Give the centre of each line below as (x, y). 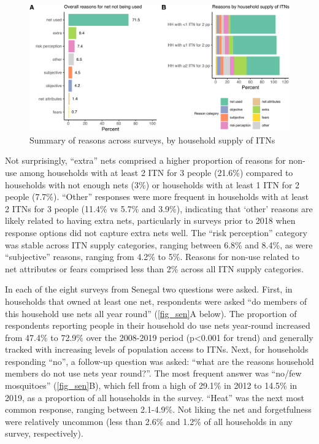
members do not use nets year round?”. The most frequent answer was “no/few (153, 373)
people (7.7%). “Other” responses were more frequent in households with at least (157, 197)
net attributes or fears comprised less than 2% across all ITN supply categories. (154, 268)
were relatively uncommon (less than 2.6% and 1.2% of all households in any (149, 421)
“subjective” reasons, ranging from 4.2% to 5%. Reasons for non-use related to (152, 257)
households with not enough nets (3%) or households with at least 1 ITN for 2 (152, 184)
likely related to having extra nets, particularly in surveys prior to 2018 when (150, 220)
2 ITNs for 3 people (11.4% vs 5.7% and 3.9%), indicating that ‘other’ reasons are (159, 208)
